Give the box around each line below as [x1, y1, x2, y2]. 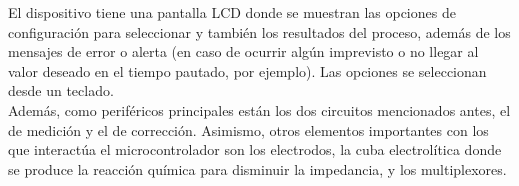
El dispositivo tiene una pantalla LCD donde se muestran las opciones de [8, 2, 456, 22]
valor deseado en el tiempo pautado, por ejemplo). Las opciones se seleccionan [8, 60, 487, 81]
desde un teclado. [8, 80, 114, 101]
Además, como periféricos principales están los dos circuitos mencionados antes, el [8, 99, 511, 120]
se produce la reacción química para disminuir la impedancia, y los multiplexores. [8, 158, 507, 179]
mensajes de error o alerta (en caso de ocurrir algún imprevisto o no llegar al [8, 41, 479, 62]
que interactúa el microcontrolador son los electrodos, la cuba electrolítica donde [8, 139, 502, 160]
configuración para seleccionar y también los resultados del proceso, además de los [8, 21, 511, 42]
